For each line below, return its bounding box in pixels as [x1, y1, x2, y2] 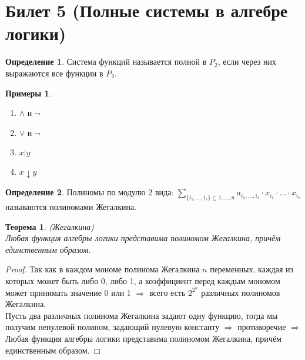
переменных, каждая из [210, 263, 294, 275]
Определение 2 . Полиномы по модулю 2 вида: [5, 186, 174, 198]
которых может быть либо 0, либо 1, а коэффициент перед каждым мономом [5, 274, 280, 286]
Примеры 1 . [5, 86, 52, 99]
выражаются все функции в [5, 66, 103, 79]
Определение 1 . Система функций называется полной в [5, 55, 207, 68]
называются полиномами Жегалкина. [5, 200, 137, 212]
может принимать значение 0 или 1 [5, 286, 131, 298]
